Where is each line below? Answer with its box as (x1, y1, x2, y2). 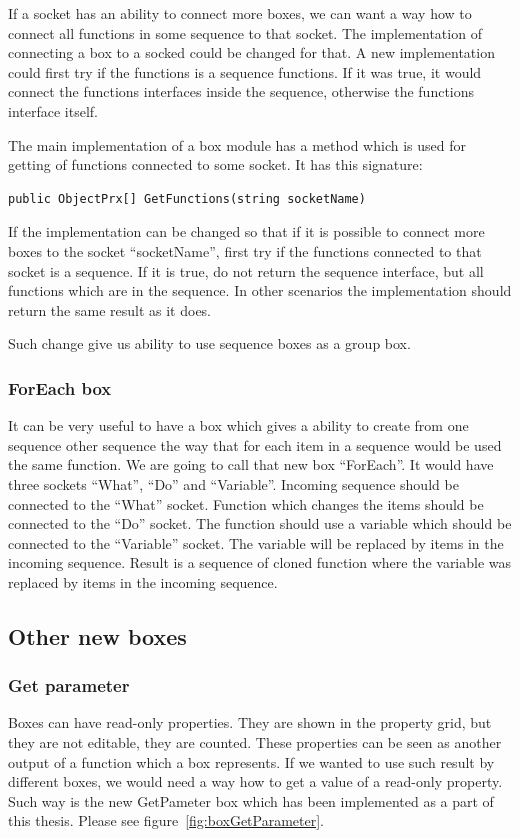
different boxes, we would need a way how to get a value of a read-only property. (8, 771, 503, 792)
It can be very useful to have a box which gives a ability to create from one (8, 415, 469, 436)
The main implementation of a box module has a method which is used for (8, 134, 466, 155)
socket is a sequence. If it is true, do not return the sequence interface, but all (8, 260, 484, 281)
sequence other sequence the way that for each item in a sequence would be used (8, 434, 502, 455)
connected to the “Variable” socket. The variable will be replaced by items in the (8, 532, 504, 553)
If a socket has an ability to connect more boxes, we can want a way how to (8, 3, 472, 23)
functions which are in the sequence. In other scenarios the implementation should (8, 280, 512, 301)
